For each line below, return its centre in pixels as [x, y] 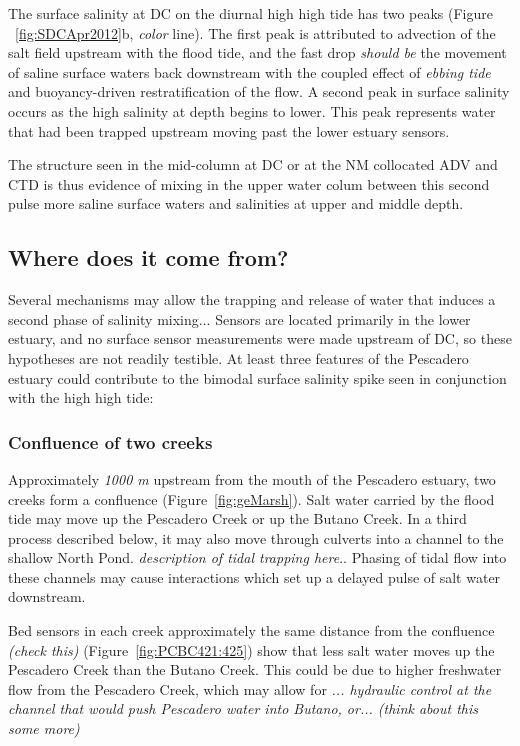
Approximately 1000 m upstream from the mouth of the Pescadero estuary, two [252, 478]
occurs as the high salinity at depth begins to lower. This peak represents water [252, 110]
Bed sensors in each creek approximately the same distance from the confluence [251, 630]
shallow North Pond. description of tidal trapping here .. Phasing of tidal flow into [257, 557]
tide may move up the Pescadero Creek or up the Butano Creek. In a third [237, 518]
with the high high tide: [81, 397]
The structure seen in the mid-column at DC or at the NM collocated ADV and [253, 164]
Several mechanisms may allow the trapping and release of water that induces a [252, 299]
